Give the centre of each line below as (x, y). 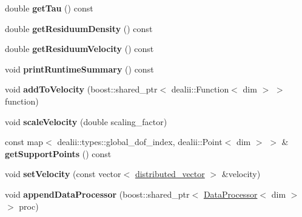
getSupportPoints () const (58, 153)
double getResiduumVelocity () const (79, 49)
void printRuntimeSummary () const (79, 69)
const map (24, 142)
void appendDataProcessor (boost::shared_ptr (97, 194)
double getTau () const (49, 8)
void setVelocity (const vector (63, 174)
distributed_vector (170, 174)
